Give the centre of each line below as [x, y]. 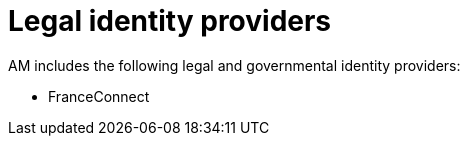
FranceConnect [99, 96]
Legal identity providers [170, 21]
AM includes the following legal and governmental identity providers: [234, 65]
